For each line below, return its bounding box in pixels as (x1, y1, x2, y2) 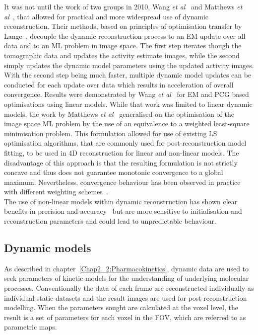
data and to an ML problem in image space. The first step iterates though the (4, 40, 242, 51)
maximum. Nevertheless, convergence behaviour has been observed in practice (4, 176, 241, 187)
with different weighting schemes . (4, 186, 108, 197)
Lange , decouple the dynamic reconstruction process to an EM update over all (4, 30, 246, 41)
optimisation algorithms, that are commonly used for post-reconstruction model (4, 138, 247, 148)
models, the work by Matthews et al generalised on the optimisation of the (4, 108, 234, 119)
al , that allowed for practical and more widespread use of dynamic (4, 11, 209, 21)
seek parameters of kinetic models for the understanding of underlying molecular (4, 273, 249, 283)
